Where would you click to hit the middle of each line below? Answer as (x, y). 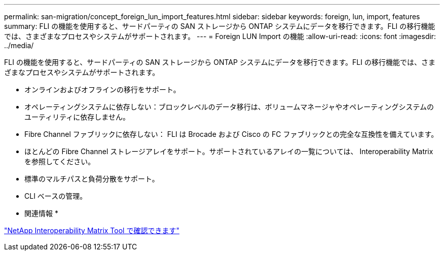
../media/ (19, 45)
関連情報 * (41, 213)
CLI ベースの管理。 (56, 196)
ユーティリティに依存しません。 (77, 117)
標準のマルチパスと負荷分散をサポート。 (92, 179)
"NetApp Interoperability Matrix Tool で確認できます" (92, 230)
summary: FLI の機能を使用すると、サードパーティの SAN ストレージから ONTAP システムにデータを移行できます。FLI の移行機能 (220, 26)
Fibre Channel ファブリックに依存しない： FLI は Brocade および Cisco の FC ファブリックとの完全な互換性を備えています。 (231, 134)
